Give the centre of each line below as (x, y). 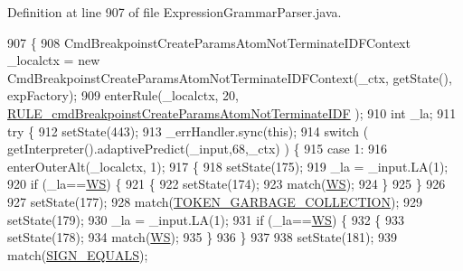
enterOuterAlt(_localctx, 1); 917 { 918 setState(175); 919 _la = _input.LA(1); (228, 166)
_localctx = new (54, 60)
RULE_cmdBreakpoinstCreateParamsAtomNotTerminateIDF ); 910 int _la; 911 (232, 112)
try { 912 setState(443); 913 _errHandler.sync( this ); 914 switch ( (188, 131)
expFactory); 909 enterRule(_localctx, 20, (123, 95)
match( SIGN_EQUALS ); (78, 254)
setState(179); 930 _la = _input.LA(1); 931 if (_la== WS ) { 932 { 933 (206, 219)
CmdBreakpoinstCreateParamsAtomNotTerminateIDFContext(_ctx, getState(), (230, 77)
